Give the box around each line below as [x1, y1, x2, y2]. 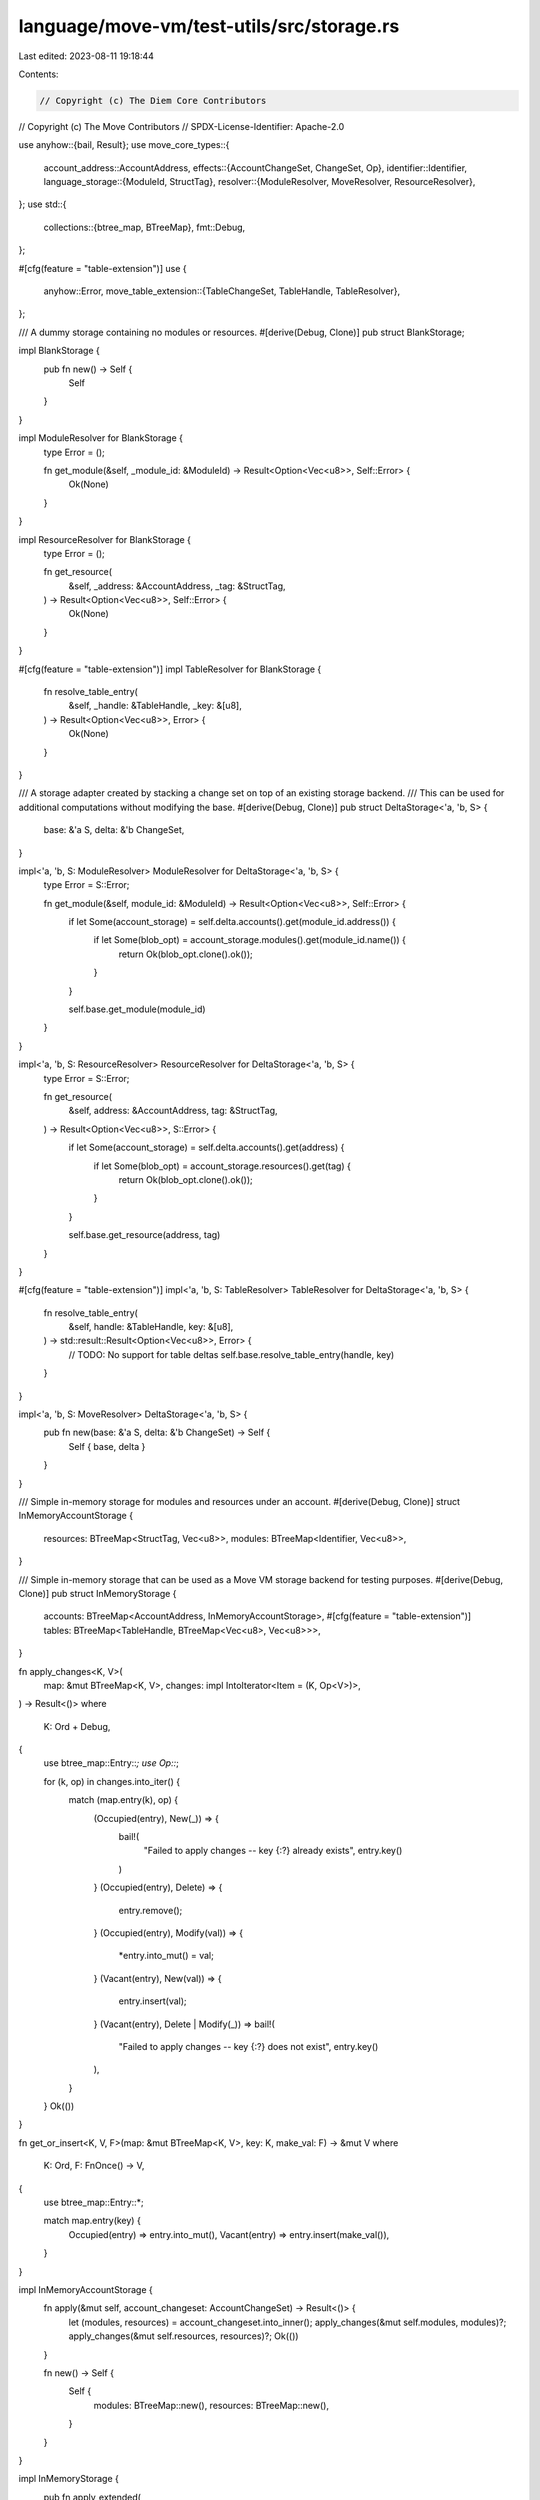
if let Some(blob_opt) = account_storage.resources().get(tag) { [93, 1160, 352, 1172]
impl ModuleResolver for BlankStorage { [18, 432, 184, 444]
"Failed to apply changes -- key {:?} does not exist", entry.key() [118, 2040, 379, 2052]
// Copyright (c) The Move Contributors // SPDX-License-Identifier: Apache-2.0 [18, 120, 345, 132]
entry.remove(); [118, 1904, 183, 1916]
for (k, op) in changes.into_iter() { [43, 1775, 180, 1787]
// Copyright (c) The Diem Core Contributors [39, 95, 267, 106]
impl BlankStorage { [18, 345, 100, 357]
